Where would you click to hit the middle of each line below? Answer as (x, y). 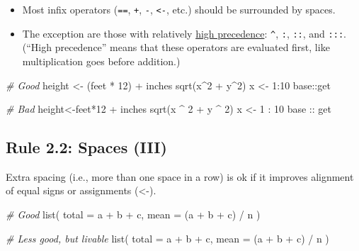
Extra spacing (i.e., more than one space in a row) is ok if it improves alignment (180, 176)
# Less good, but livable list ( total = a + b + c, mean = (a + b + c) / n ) (167, 238)
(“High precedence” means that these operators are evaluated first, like (176, 47)
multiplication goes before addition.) (101, 61)
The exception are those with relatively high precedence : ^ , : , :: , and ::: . (184, 33)
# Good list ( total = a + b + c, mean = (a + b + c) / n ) (133, 214)
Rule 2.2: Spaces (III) (86, 147)
